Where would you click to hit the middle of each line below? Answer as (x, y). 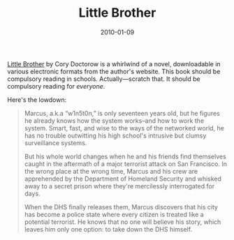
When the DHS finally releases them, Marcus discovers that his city (121, 207)
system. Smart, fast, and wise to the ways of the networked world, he (124, 128)
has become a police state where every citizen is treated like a (114, 214)
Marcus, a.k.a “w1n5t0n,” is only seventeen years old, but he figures (122, 113)
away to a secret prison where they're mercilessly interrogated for (119, 186)
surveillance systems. (56, 143)
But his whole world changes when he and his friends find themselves (125, 156)
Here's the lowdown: (37, 100)
